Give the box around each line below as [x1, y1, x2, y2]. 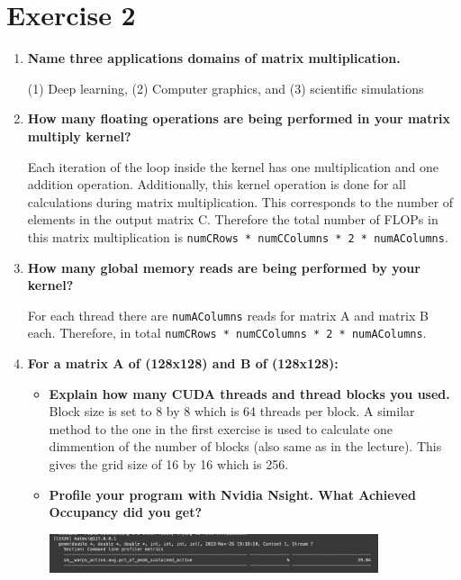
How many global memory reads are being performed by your [27, 258, 420, 276]
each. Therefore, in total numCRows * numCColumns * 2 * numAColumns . [27, 323, 427, 342]
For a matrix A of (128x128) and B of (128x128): [27, 354, 339, 373]
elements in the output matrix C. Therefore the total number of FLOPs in [27, 210, 438, 229]
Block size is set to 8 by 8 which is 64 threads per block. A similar [49, 402, 415, 421]
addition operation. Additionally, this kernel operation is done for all [27, 175, 406, 194]
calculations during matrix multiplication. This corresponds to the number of [27, 192, 454, 211]
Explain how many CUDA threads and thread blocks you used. [49, 384, 450, 403]
